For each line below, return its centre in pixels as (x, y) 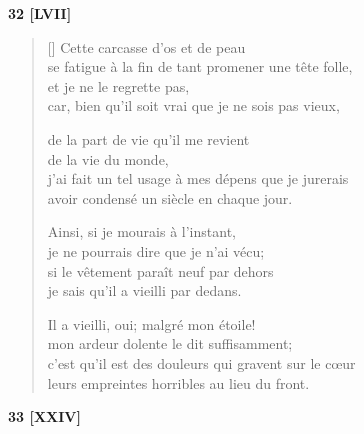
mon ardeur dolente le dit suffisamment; (170, 343)
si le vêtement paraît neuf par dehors (160, 270)
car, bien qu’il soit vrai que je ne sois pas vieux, (193, 105)
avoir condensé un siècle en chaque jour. (170, 197)
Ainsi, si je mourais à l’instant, (141, 231)
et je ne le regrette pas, (118, 85)
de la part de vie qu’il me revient (148, 138)
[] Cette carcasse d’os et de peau (146, 46)
